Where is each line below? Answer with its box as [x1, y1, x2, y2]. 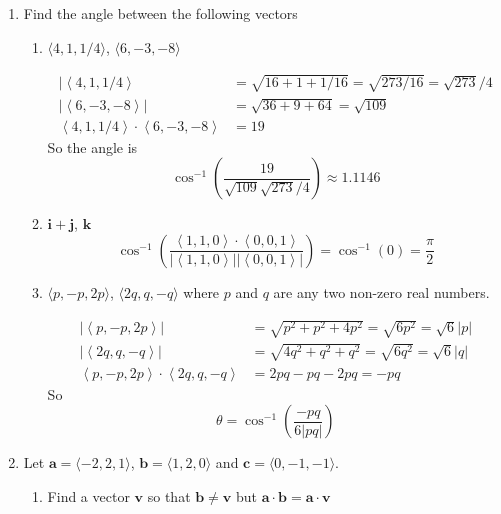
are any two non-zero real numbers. [273, 281, 490, 302]
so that [147, 485, 191, 506]
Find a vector [47, 485, 130, 506]
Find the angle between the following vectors [23, 3, 298, 23]
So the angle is [47, 136, 138, 157]
